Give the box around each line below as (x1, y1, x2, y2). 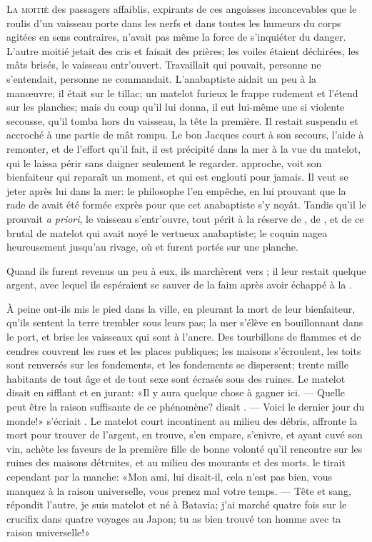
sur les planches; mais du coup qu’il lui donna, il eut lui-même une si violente (6, 99, 345, 114)
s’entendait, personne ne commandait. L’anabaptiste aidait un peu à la (6, 71, 317, 86)
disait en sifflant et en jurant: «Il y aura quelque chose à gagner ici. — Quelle (6, 385, 345, 400)
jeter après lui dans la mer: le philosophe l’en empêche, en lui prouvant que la (6, 183, 346, 198)
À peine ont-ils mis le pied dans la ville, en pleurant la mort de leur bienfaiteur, (6, 301, 356, 316)
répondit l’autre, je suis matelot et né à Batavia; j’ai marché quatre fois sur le (6, 497, 347, 512)
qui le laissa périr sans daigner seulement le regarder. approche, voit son (6, 155, 322, 170)
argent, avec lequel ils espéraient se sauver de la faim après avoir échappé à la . (6, 277, 352, 292)
